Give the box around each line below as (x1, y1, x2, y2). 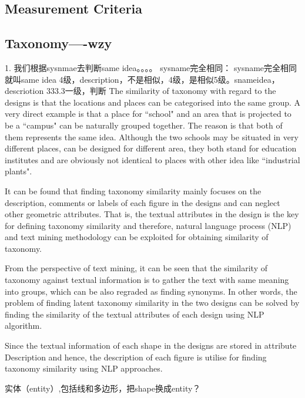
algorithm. (5, 319, 42, 332)
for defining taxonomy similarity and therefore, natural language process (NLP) (5, 219, 291, 231)
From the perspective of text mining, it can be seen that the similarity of (5, 262, 267, 274)
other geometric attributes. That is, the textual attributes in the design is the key (5, 208, 299, 220)
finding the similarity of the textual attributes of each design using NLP (5, 308, 264, 320)
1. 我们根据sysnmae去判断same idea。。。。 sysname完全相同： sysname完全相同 (5, 61, 297, 73)
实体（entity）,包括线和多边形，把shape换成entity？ (5, 382, 201, 394)
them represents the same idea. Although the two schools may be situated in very (5, 130, 299, 143)
